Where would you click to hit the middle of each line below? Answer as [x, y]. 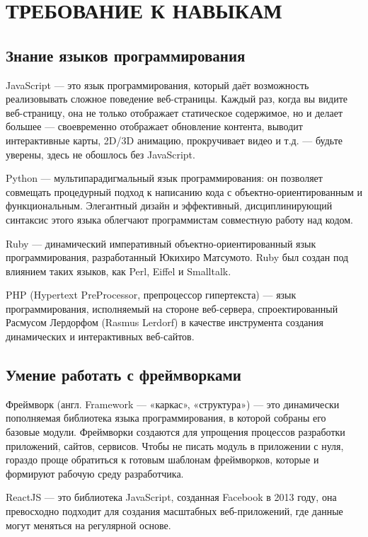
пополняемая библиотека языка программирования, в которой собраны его [166, 418]
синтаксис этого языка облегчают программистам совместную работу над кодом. [179, 219]
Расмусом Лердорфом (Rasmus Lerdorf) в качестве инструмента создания [165, 322]
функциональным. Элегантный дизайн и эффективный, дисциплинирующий [169, 206]
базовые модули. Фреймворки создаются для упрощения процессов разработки [176, 432]
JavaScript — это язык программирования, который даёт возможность [157, 85]
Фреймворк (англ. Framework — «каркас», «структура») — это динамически [173, 404]
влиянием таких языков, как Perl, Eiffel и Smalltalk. [119, 271]
